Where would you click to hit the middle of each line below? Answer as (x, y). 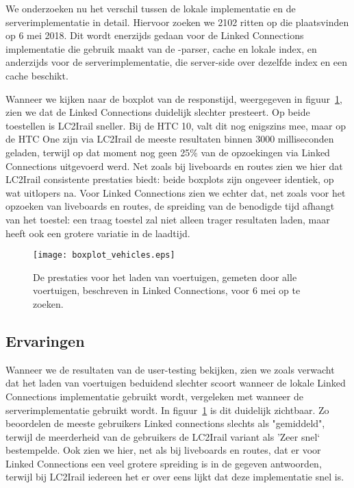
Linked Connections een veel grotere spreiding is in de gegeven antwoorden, (164, 463)
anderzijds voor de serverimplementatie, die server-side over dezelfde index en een (177, 62)
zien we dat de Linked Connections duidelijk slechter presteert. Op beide (158, 112)
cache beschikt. (37, 75)
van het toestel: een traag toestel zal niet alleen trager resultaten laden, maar (168, 219)
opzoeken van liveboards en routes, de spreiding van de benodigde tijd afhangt (170, 206)
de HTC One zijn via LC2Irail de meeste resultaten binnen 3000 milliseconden (170, 139)
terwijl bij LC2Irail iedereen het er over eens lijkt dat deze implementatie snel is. (175, 477)
